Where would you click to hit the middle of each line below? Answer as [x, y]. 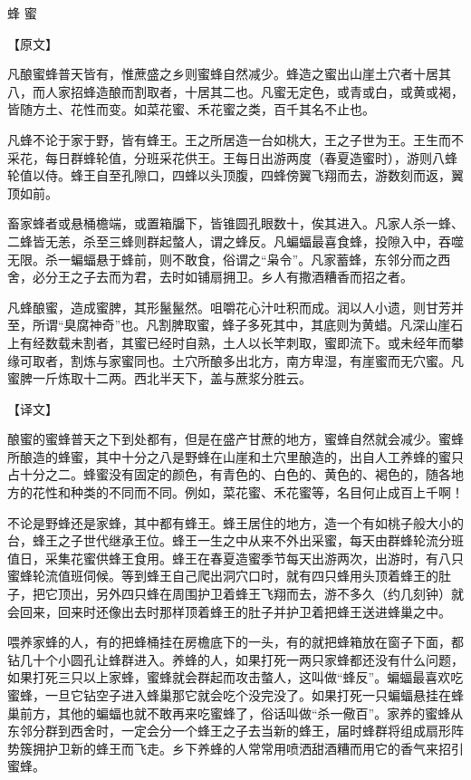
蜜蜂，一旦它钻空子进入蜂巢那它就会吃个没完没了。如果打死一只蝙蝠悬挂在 [229, 695]
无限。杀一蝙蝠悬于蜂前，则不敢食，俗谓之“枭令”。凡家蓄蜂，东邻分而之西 [229, 259]
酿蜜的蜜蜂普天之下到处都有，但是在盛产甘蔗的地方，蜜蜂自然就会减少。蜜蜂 [235, 439]
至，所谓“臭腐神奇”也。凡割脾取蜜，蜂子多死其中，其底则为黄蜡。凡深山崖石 [235, 325]
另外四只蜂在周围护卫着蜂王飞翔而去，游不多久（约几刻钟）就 [279, 594]
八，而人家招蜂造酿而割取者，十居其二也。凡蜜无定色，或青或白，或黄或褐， [235, 91]
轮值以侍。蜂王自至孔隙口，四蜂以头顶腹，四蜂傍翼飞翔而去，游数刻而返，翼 [235, 175]
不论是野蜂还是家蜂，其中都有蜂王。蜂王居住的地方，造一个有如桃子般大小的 [235, 522]
